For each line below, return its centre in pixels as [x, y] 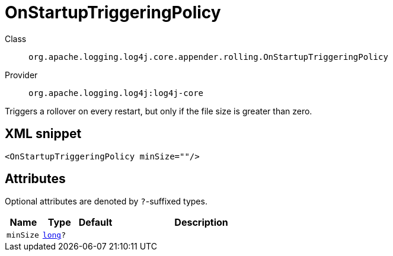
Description [201, 223]
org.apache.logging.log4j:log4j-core [116, 93]
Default [95, 223]
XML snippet [43, 134]
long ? [54, 235]
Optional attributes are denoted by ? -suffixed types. [106, 201]
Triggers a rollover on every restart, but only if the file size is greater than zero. [159, 111]
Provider [21, 75]
